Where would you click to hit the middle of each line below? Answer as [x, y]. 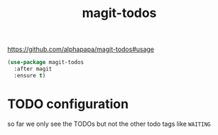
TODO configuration [68, 104]
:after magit [33, 69]
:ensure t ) [30, 75]
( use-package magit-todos [45, 63]
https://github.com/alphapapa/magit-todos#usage [81, 49]
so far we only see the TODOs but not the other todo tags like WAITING [109, 124]
